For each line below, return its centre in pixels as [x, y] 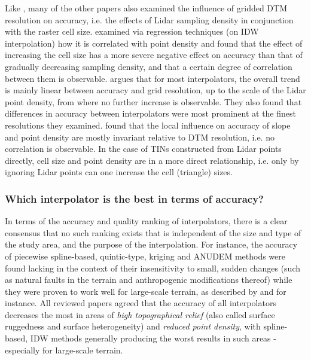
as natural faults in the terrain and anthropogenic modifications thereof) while [149, 280]
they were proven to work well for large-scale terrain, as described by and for [146, 291]
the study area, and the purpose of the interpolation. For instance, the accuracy [151, 244]
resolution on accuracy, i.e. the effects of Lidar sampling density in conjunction [149, 19]
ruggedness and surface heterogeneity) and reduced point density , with [133, 326]
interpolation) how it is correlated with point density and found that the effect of [154, 43]
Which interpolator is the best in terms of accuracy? [134, 198]
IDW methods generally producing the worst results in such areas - [153, 338]
